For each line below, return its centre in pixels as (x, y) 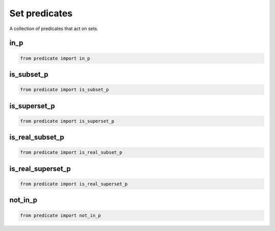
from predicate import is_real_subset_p (71, 152)
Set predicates (41, 13)
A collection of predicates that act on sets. (54, 29)
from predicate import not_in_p (61, 215)
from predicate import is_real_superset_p (74, 184)
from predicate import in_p (55, 58)
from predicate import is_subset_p (64, 90)
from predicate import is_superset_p (67, 121)
